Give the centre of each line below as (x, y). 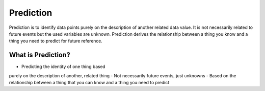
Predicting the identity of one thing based (63, 67)
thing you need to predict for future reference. (56, 41)
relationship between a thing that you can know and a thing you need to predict (89, 83)
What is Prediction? (40, 55)
